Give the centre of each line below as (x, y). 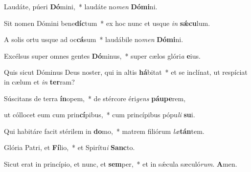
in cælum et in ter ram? (39, 81)
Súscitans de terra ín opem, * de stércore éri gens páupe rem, (95, 98)
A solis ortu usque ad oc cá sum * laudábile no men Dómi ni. (94, 39)
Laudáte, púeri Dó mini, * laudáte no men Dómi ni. (81, 6)
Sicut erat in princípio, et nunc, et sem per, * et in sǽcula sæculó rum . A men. (121, 163)
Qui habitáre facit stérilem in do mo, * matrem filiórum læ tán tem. (104, 131)
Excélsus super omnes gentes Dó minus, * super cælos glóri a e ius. (102, 55)
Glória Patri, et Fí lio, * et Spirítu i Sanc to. (69, 147)
